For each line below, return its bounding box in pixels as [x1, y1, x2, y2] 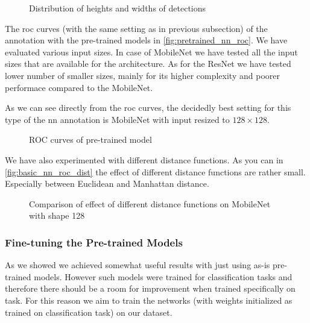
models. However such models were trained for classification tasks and [34, 270, 293, 283]
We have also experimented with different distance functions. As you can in [5, 153, 283, 166]
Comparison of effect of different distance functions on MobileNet [29, 197, 271, 210]
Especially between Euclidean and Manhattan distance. [5, 177, 209, 190]
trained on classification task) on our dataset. [5, 306, 172, 318]
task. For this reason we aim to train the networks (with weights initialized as [5, 293, 293, 306]
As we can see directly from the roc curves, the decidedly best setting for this [5, 101, 291, 114]
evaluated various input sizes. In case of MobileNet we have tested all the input [5, 45, 298, 58]
